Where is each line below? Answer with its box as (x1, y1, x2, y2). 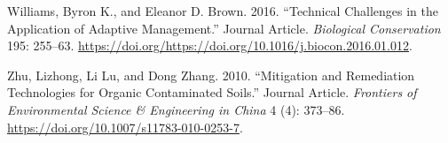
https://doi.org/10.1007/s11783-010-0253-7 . (7, 117, 243, 136)
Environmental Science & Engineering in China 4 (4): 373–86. (7, 100, 345, 118)
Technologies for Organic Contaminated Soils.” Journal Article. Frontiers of (7, 83, 417, 102)
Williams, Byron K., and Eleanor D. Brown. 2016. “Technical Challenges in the (7, 2, 439, 19)
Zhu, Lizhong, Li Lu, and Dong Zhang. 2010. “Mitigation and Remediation (7, 65, 415, 84)
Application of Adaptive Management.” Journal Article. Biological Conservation (7, 19, 441, 37)
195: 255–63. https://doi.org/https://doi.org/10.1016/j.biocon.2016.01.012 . (7, 36, 413, 55)
